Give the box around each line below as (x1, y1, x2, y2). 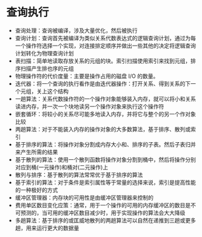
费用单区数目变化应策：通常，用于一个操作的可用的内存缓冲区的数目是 (15, 201, 191, 208)
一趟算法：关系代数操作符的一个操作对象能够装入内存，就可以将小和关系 (15, 95, 196, 102)
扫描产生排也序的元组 (20, 64, 74, 72)
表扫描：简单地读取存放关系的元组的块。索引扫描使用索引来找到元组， (15, 57, 191, 64)
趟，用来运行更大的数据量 (15, 224, 79, 232)
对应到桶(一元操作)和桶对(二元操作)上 (15, 163, 109, 171)
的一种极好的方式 (15, 186, 58, 193)
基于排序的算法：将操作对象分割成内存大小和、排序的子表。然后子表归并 (15, 140, 196, 148)
